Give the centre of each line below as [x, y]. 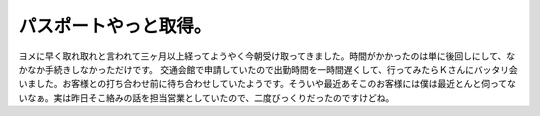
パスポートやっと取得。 [115, 26]
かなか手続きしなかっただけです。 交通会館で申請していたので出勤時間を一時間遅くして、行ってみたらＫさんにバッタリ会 [268, 69]
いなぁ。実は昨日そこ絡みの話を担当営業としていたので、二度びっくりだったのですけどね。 [206, 97]
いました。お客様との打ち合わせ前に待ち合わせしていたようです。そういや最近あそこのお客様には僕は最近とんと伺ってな [267, 84]
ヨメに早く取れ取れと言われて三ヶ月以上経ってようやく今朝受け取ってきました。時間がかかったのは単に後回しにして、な [266, 56]
